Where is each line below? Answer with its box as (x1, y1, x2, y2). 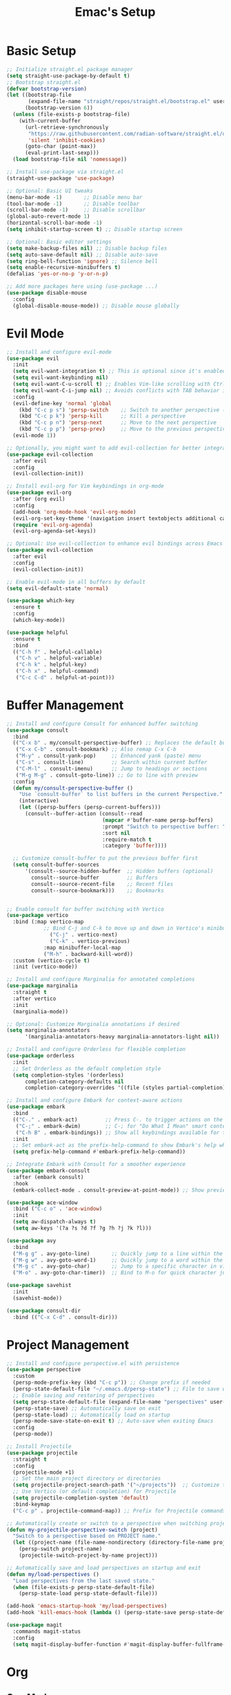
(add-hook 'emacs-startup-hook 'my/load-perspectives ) (6, 1602, 168, 1610)
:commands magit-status (12, 1628, 81, 1635)
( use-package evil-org (6, 489, 72, 497)
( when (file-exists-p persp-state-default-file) (12, 1584, 155, 1591)
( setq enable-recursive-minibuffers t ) (6, 264, 121, 271)
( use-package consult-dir (6, 1307, 81, 1314)
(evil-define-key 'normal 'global (12, 400, 112, 407)
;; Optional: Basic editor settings (6, 238, 112, 246)
